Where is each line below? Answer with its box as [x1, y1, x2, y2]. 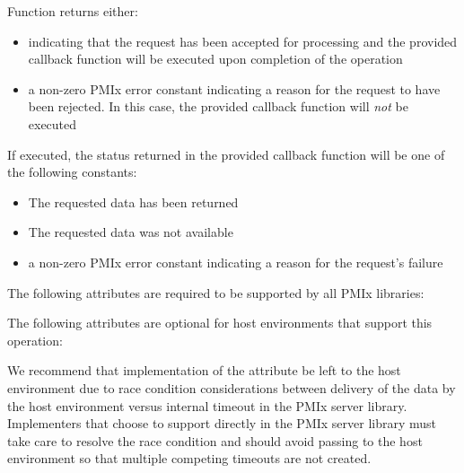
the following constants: [7, 162, 137, 181]
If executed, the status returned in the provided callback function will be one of [7, 145, 445, 163]
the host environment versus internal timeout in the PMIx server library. [7, 396, 407, 415]
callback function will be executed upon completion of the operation [28, 49, 403, 68]
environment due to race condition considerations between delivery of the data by [7, 378, 456, 397]
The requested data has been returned [28, 192, 239, 211]
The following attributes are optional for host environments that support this [7, 313, 433, 332]
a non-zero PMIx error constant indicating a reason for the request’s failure [28, 252, 443, 271]
